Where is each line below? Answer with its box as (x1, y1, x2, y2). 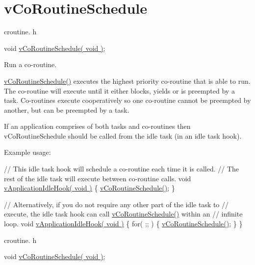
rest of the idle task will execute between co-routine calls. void (4, 173, 191, 183)
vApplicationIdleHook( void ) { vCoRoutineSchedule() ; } (4, 183, 175, 193)
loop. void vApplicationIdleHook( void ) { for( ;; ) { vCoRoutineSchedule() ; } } (4, 218, 243, 229)
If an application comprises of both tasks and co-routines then (4, 121, 191, 131)
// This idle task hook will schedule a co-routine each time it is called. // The (4, 164, 239, 174)
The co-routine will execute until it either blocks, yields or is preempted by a (4, 85, 235, 96)
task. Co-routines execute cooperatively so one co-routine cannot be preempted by (4, 95, 251, 105)
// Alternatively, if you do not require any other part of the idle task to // (4, 199, 229, 209)
